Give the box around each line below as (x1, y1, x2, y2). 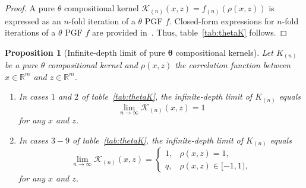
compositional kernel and (48, 59, 138, 71)
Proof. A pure (5, 2, 55, 14)
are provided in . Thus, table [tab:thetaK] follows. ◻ (92, 26, 288, 39)
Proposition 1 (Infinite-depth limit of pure (5, 46, 166, 58)
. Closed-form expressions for (169, 14, 275, 27)
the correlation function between (175, 59, 291, 71)
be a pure (5, 59, 38, 71)
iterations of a (5, 26, 56, 39)
